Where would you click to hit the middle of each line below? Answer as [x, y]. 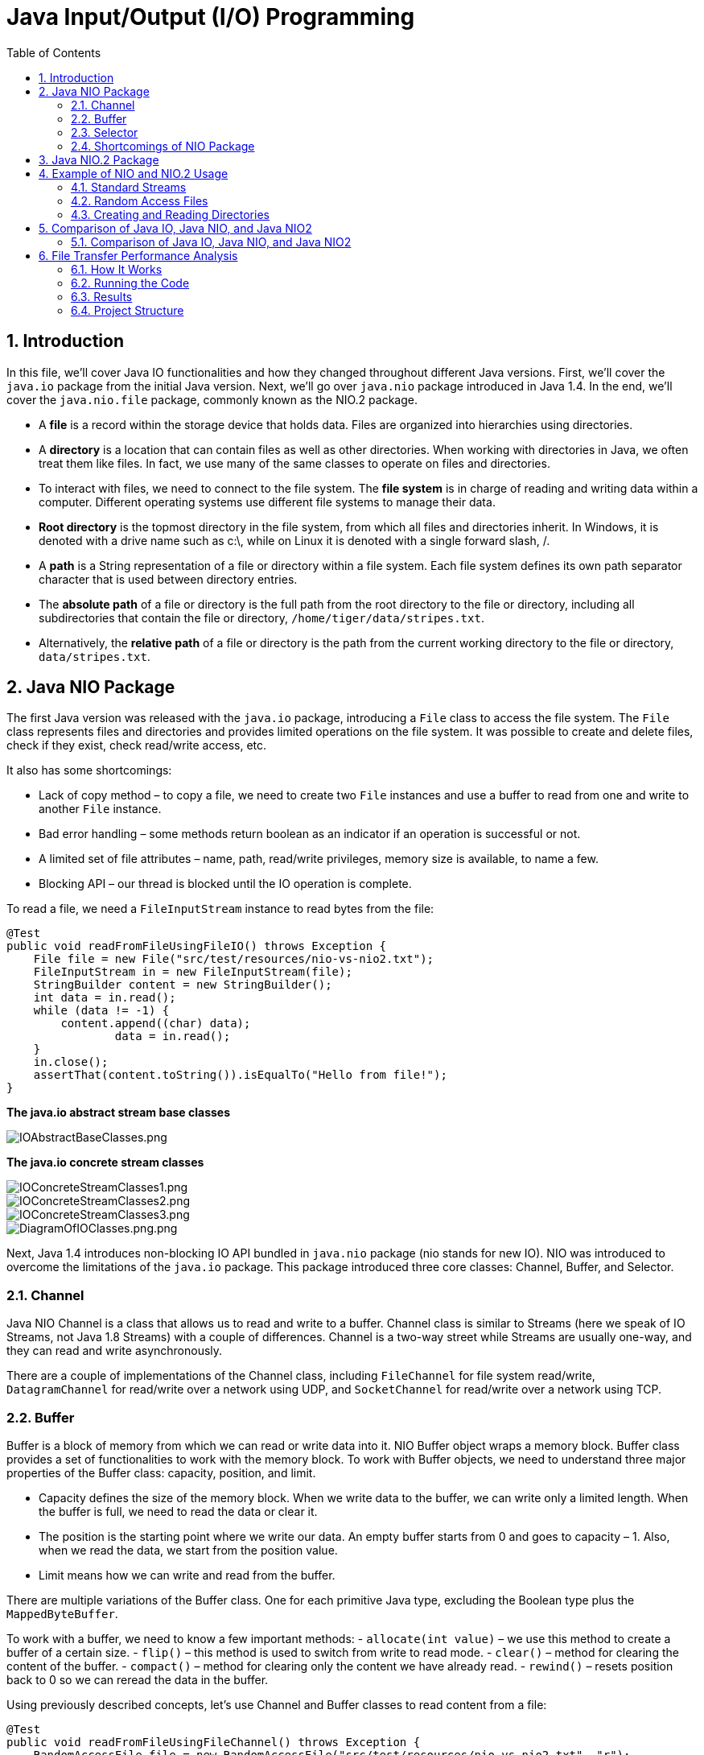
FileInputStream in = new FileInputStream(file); [193, 972]
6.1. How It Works [117, 269]
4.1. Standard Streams [129, 187]
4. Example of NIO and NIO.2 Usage [134, 173]
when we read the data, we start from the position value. [188, 1550]
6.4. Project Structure [128, 310]
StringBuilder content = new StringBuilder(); [183, 985]
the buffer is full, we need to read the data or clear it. [178, 1511]
